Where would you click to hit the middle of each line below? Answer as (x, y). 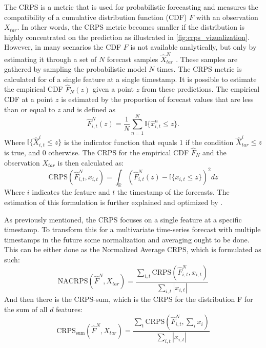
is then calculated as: (91, 162)
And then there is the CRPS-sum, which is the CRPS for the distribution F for (129, 299)
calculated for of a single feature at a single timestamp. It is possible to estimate (130, 79)
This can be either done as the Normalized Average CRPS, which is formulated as (133, 249)
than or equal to (30, 109)
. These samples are (207, 59)
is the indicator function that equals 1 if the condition (149, 142)
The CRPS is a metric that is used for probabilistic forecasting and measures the (131, 7)
